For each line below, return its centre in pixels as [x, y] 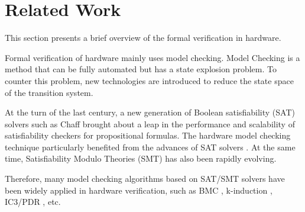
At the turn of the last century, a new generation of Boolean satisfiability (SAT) [150, 112]
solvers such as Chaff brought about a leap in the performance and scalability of [150, 123]
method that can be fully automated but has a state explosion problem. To [141, 69]
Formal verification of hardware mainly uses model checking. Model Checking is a [152, 57]
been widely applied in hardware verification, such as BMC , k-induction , [139, 190]
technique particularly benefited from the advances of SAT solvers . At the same [150, 147]
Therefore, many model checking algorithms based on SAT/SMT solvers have [145, 179]
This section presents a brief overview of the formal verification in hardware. [143, 38]
